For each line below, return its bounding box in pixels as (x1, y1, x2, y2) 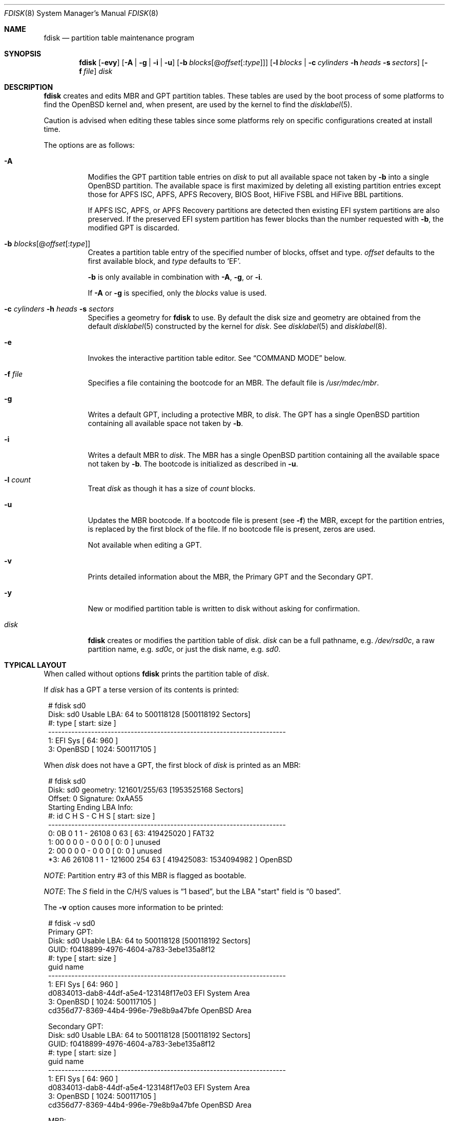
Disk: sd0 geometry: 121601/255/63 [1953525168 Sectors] (48, 785, 243, 794)
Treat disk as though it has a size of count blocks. (88, 484, 255, 493)
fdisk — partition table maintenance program (44, 33, 195, 42)
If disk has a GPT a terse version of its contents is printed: (44, 685, 239, 694)
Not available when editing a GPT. (88, 540, 202, 549)
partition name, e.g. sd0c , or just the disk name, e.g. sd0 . (88, 645, 281, 653)
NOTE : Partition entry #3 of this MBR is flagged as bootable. (44, 871, 247, 880)
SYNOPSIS (4, 49, 42, 58)
